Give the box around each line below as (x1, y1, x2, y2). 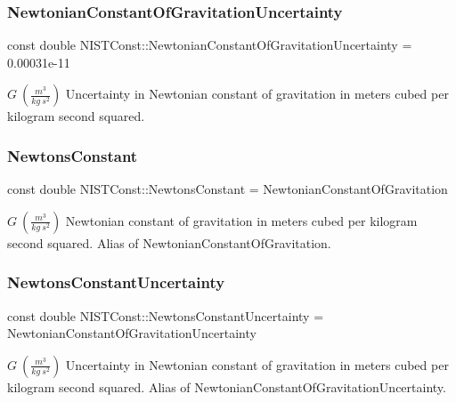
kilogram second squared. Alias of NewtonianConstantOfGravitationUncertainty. (7, 377, 446, 396)
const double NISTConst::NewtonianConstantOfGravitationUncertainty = (7, 36, 412, 54)
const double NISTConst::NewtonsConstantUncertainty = (7, 306, 324, 325)
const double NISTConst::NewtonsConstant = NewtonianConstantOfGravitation (7, 180, 448, 198)
